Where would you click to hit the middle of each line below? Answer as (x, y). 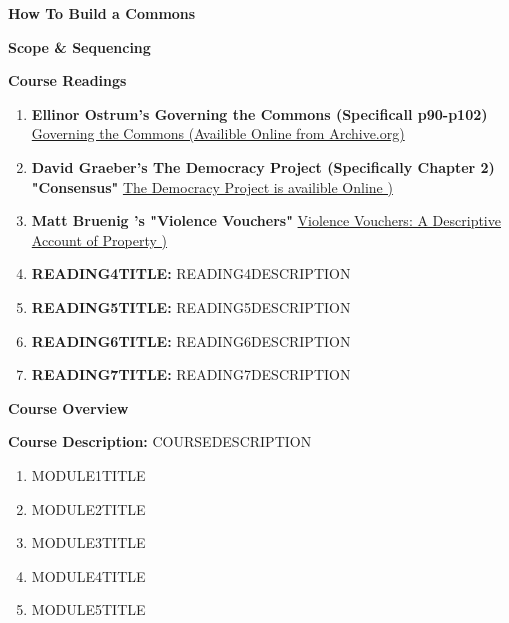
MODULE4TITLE (88, 575)
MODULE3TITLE (88, 542)
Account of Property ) (99, 239)
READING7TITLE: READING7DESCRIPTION (191, 374)
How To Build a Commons (102, 13)
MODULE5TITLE (88, 609)
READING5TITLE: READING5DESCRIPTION (191, 306)
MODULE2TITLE (88, 508)
